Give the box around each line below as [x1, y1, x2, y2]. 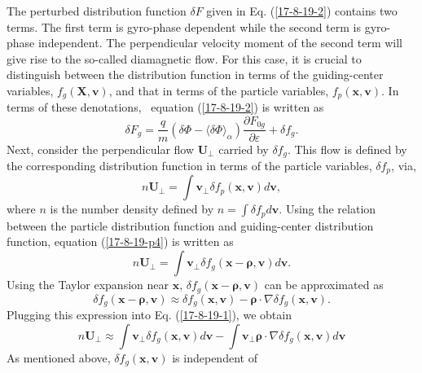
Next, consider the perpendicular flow [7, 140, 195, 157]
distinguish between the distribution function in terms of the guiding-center [7, 66, 384, 83]
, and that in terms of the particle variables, [108, 81, 329, 99]
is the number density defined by [50, 200, 214, 217]
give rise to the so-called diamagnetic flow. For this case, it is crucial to [7, 50, 362, 67]
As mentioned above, [7, 349, 111, 366]
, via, [391, 156, 416, 173]
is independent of [172, 349, 257, 366]
